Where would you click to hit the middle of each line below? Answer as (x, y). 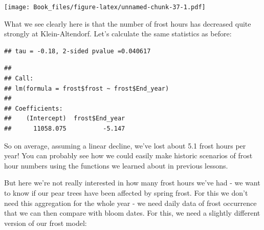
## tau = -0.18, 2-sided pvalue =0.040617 (78, 51)
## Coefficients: (34, 108)
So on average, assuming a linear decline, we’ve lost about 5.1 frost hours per (125, 145)
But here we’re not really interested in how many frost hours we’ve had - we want (132, 183)
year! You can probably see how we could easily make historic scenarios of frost (128, 155)
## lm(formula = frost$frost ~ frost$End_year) (87, 88)
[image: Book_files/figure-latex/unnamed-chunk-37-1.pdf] (105, 7)
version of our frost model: (46, 223)
